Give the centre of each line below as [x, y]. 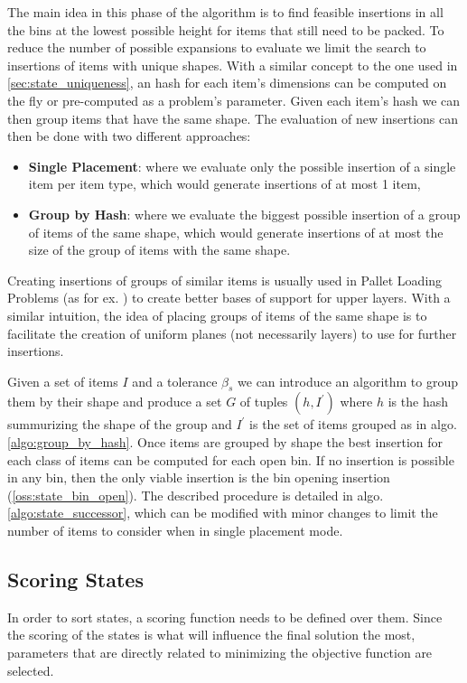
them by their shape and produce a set [115, 402]
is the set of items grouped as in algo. [353, 424]
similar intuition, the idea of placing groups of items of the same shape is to [217, 315]
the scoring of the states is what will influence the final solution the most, [211, 635]
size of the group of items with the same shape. [159, 250]
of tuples [264, 402]
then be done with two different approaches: [129, 136]
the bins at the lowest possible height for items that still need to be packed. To [226, 29]
